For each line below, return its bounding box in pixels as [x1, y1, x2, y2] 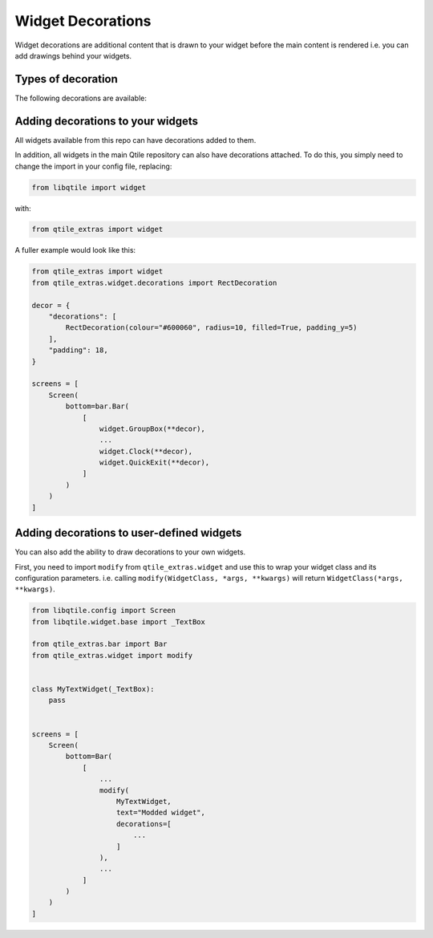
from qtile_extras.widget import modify [31, 651, 192, 660]
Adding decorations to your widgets [14, 114, 199, 128]
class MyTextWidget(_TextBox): [31, 684, 156, 694]
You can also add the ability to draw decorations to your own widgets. [14, 547, 246, 557]
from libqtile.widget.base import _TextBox [31, 617, 206, 626]
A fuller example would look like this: [14, 246, 136, 255]
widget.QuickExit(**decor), [99, 458, 210, 467]
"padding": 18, [48, 346, 108, 355]
